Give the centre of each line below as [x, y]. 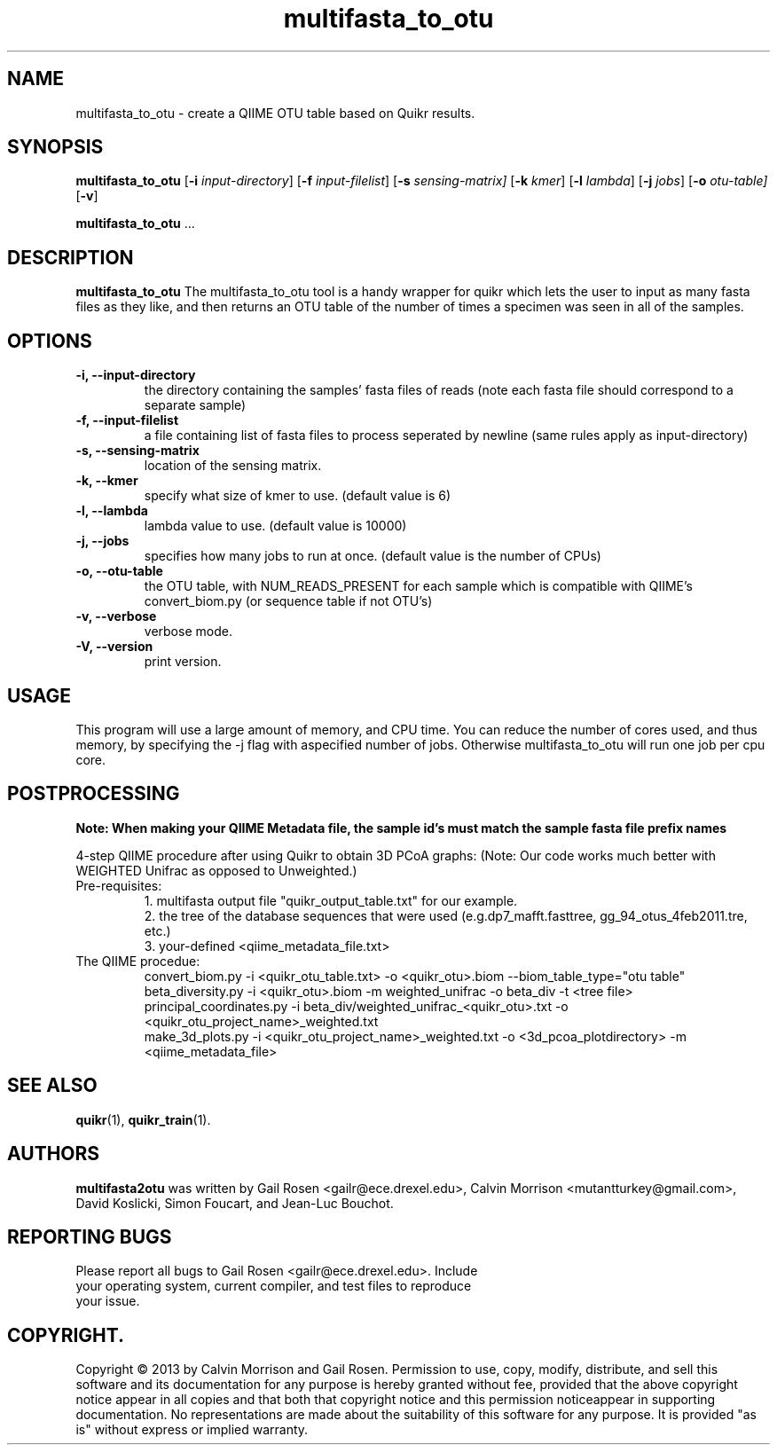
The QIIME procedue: [138, 961]
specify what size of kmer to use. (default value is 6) [298, 496]
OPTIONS [50, 341]
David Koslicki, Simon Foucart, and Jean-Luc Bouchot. [235, 1203]
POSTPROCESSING [94, 794]
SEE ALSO [52, 1086]
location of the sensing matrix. [233, 466]
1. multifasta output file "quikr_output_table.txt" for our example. [331, 900]
